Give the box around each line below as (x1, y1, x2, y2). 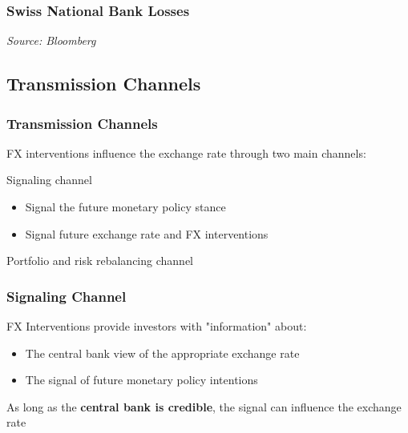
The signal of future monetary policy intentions (25, 371, 258, 388)
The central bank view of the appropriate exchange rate (25, 344, 300, 361)
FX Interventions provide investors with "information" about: (6, 318, 307, 334)
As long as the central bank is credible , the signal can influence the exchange (6, 398, 402, 415)
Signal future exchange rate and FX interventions (25, 225, 269, 242)
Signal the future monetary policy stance (25, 198, 226, 214)
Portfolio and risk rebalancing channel (6, 252, 193, 269)
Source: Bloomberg (6, 32, 96, 49)
